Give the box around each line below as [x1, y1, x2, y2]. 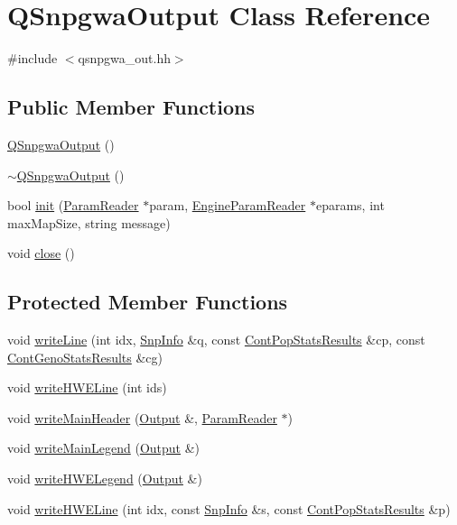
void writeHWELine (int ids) [7, 378, 167, 397]
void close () [7, 244, 75, 262]
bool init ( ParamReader [7, 196, 139, 215]
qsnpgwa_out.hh [78, 49, 171, 68]
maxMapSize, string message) [7, 213, 171, 232]
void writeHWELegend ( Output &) [7, 469, 202, 488]
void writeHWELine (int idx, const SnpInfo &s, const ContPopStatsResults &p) [7, 499, 451, 518]
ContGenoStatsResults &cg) [7, 347, 163, 366]
